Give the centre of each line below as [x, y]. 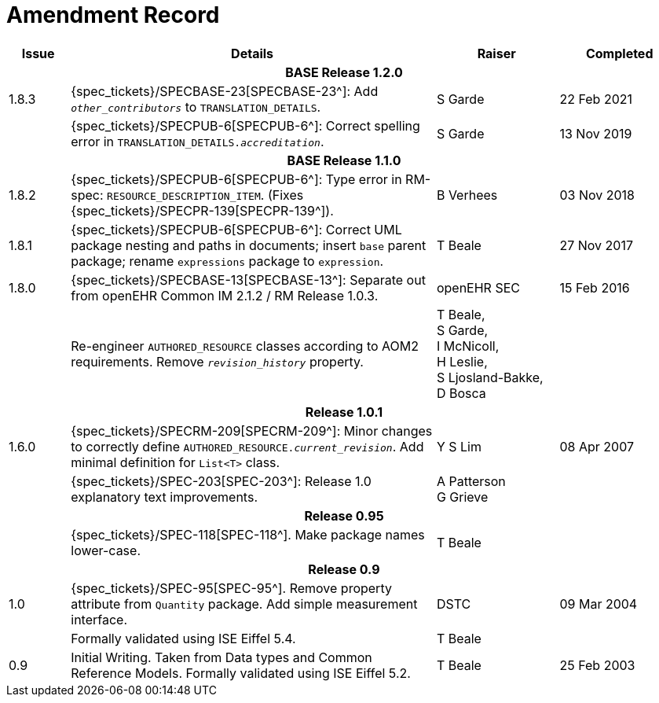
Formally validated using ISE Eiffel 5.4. [183, 638]
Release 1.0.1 [344, 412]
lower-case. [106, 550]
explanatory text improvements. [164, 497]
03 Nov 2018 [597, 195]
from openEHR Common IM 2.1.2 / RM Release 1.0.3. [225, 295]
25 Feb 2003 [597, 665]
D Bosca [461, 393]
